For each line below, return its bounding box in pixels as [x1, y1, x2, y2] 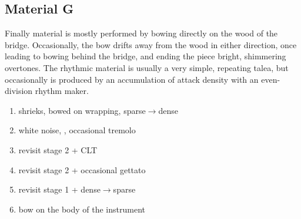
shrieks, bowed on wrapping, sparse [18, 104, 146, 116]
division [5, 85, 33, 97]
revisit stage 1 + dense [18, 183, 101, 196]
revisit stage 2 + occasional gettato [18, 163, 146, 176]
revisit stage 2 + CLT [18, 143, 98, 156]
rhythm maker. [35, 85, 89, 97]
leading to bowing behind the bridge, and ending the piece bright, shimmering [5, 50, 286, 62]
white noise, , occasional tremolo [18, 124, 136, 136]
